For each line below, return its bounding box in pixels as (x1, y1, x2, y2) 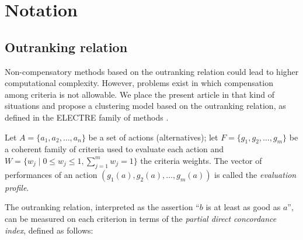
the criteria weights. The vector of (140, 154, 262, 166)
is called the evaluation (214, 168, 297, 180)
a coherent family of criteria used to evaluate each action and (5, 143, 224, 155)
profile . (5, 181, 29, 193)
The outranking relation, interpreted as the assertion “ (5, 201, 200, 213)
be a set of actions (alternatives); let (88, 131, 218, 143)
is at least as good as (206, 201, 281, 213)
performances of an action (5, 168, 97, 180)
